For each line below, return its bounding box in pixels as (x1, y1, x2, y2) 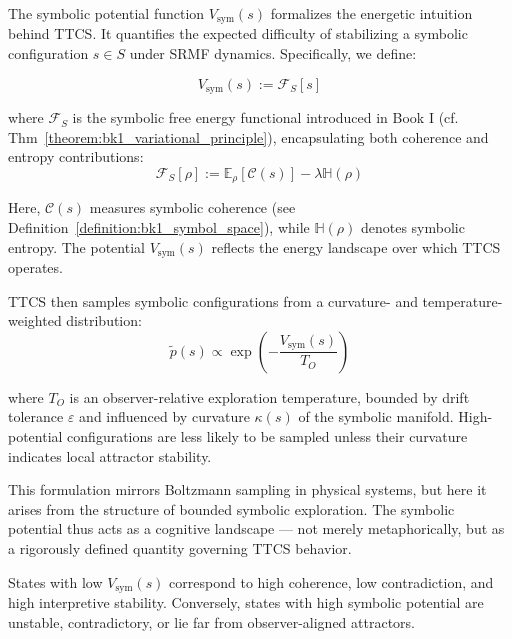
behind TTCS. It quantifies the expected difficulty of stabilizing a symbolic (8, 23, 468, 44)
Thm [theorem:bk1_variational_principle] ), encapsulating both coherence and (8, 126, 489, 147)
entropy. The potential (8, 236, 145, 257)
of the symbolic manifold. (298, 406, 454, 427)
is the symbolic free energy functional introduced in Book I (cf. (72, 107, 459, 128)
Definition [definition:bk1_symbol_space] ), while (8, 216, 310, 237)
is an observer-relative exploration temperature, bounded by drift (69, 386, 470, 407)
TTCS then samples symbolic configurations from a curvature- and (8, 290, 418, 311)
